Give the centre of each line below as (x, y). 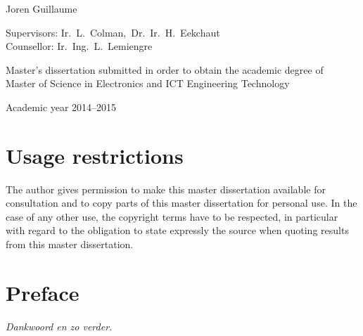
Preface (43, 292)
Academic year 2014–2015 (61, 106)
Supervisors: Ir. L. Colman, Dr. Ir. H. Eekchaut (113, 32)
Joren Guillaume (42, 8)
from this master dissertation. (70, 244)
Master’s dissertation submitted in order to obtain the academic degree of (165, 69)
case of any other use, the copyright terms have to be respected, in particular (172, 216)
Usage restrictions (95, 155)
